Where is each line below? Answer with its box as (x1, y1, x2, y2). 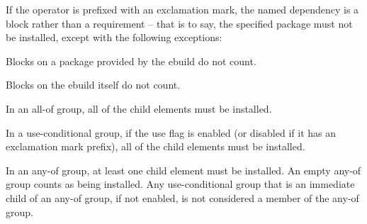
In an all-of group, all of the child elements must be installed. (6, 101, 272, 116)
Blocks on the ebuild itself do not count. (6, 77, 181, 92)
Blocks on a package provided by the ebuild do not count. (6, 53, 256, 68)
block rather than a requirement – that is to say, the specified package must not (6, 16, 353, 30)
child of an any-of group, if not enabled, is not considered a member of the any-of (6, 190, 359, 205)
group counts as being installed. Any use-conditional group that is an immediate (6, 177, 355, 191)
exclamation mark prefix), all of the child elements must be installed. (6, 139, 305, 154)
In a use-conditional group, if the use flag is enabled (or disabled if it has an (6, 125, 336, 140)
